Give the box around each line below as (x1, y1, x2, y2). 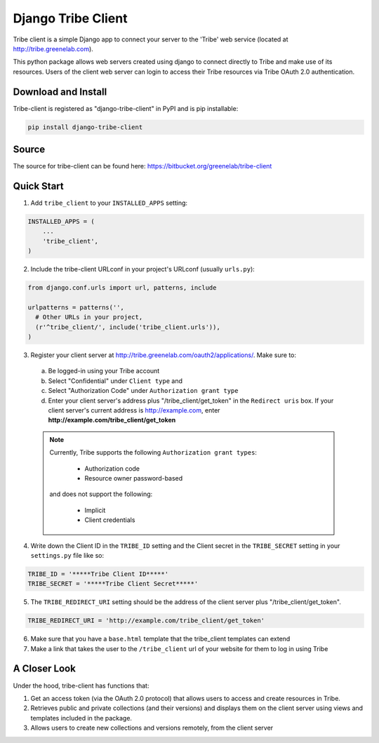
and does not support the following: (49, 490, 153, 498)
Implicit (84, 506, 106, 514)
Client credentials (84, 516, 135, 524)
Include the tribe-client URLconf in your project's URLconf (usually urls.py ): (30, 265, 255, 274)
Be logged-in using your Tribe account (48, 367, 160, 375)
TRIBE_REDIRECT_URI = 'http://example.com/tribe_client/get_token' (27, 617, 265, 624)
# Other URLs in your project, (35, 313, 143, 321)
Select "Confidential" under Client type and (48, 376, 182, 385)
